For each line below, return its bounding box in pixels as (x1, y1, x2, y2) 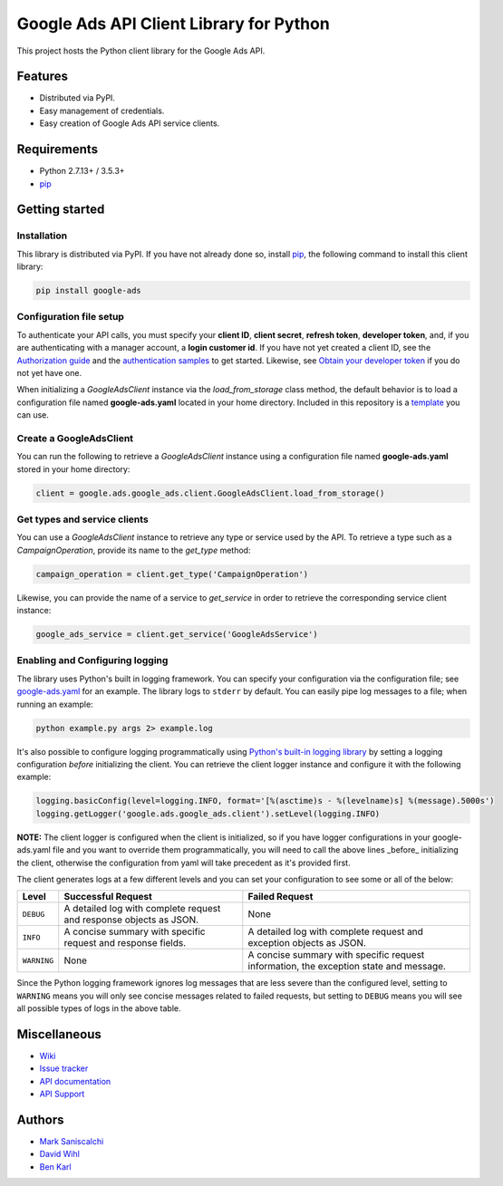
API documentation (39, 1075, 111, 1086)
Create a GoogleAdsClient (16, 431, 134, 444)
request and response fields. (63, 937, 187, 950)
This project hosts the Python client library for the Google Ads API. (16, 45, 266, 56)
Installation (16, 229, 68, 242)
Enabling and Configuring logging (16, 654, 169, 667)
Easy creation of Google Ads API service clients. (39, 118, 220, 129)
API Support (39, 1088, 85, 1100)
